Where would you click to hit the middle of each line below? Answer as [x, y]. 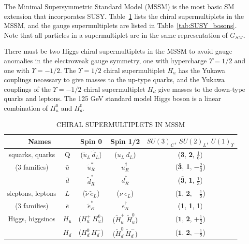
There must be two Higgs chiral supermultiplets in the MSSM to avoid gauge [118, 51]
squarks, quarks [32, 154]
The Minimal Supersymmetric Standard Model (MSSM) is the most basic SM [119, 6]
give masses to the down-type [202, 89]
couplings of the [27, 89]
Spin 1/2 [125, 141]
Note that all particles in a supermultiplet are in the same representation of [116, 35]
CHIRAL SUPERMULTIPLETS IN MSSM [121, 124]
